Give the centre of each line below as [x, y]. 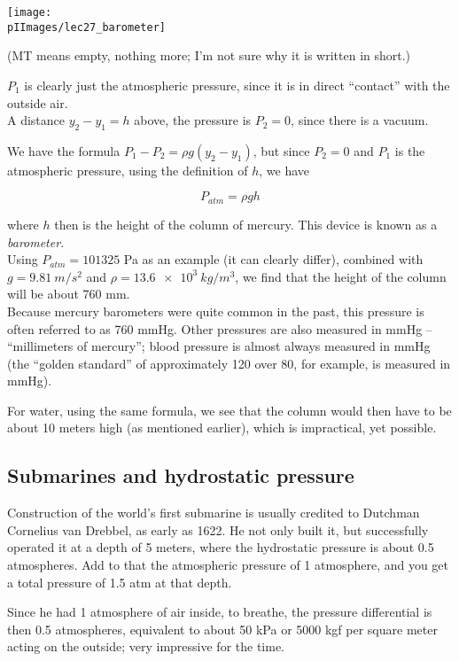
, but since [281, 150]
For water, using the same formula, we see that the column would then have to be [229, 410]
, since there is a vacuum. [360, 120]
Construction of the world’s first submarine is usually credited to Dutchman [214, 513]
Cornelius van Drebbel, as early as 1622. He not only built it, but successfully [218, 529]
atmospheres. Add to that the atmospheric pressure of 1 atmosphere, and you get [228, 565]
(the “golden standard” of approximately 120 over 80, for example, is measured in [229, 363]
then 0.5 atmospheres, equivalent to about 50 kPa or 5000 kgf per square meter [222, 629]
